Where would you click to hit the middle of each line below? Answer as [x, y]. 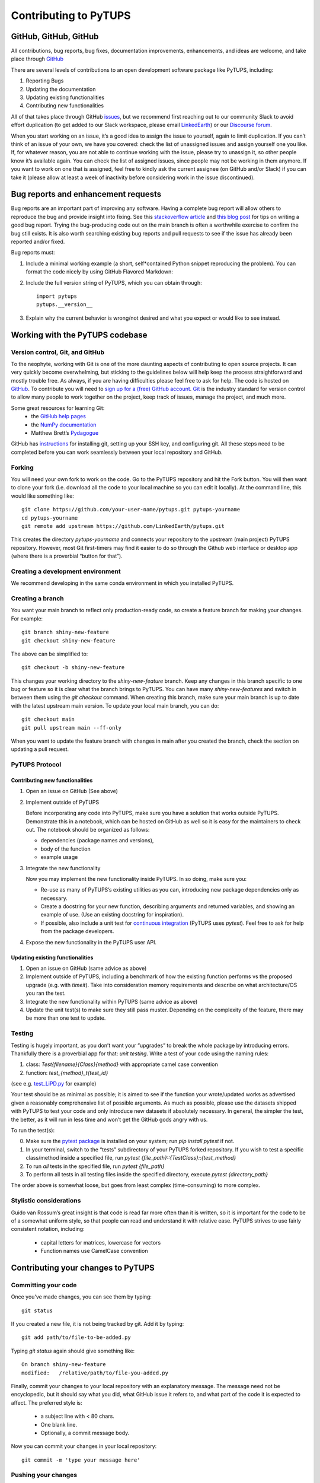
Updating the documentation [61, 89]
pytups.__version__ [65, 305]
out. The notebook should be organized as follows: [88, 829]
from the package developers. [78, 931]
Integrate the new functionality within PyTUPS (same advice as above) [112, 1001]
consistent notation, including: [48, 1229]
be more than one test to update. [66, 1018]
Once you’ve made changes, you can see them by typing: [81, 1297]
